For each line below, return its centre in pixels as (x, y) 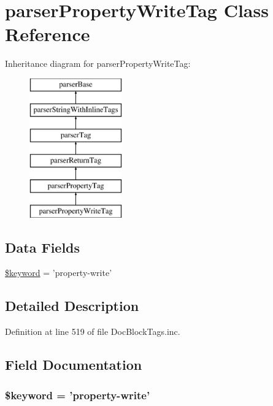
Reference (48, 34)
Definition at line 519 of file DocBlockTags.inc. (93, 331)
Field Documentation (74, 365)
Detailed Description (72, 306)
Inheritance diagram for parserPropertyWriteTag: (98, 63)
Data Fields (43, 247)
